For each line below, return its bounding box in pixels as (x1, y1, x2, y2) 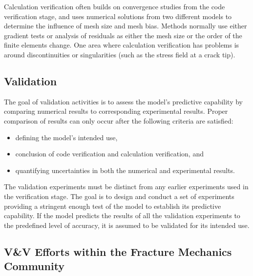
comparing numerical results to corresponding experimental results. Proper (4, 106, 228, 116)
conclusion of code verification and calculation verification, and (15, 149, 204, 159)
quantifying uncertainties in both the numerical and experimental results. (15, 165, 235, 175)
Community (4, 258, 65, 274)
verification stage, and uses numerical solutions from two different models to (4, 11, 232, 21)
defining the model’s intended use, (15, 132, 118, 142)
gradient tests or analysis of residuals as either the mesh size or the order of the (4, 30, 242, 40)
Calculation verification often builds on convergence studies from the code (4, 1, 225, 11)
